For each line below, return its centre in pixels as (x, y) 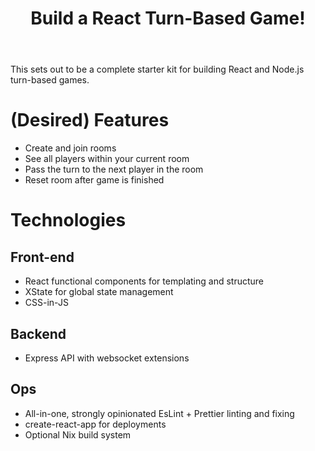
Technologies (68, 220)
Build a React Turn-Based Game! (168, 18)
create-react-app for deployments (95, 424)
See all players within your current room (107, 159)
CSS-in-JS (46, 303)
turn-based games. (50, 80)
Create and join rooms (70, 148)
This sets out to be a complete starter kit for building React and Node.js (157, 69)
